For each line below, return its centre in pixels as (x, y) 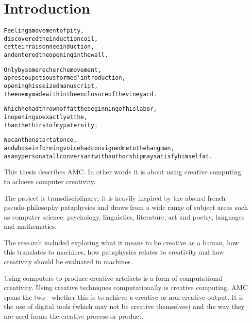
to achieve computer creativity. (50, 181)
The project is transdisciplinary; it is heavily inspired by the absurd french (115, 197)
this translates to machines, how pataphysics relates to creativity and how (114, 252)
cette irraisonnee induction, (49, 47)
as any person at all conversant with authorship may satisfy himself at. (108, 156)
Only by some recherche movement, (53, 70)
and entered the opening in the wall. (56, 55)
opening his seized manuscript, (51, 86)
